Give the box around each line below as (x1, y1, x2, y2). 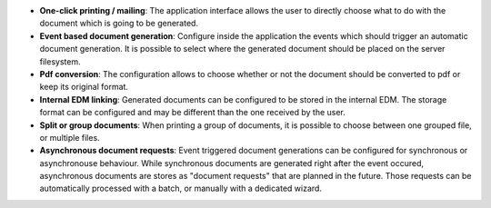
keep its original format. (39, 82, 129, 93)
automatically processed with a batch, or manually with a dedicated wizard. (39, 183, 323, 194)
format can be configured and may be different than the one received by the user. (39, 107, 346, 118)
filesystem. (39, 55, 81, 67)
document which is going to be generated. (39, 18, 199, 29)
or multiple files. (39, 132, 100, 143)
